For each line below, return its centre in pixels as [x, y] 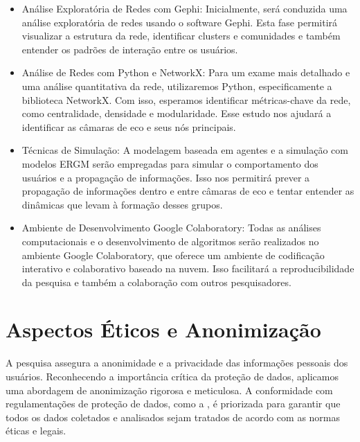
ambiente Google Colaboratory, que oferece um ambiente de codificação [173, 255]
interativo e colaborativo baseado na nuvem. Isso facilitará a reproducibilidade [188, 268]
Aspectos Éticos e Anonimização [163, 329]
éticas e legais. [36, 431]
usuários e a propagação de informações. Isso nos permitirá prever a [166, 177]
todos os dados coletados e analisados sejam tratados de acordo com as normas [173, 417]
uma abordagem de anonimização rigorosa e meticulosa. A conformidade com [169, 390]
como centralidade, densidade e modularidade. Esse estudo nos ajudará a [177, 113]
